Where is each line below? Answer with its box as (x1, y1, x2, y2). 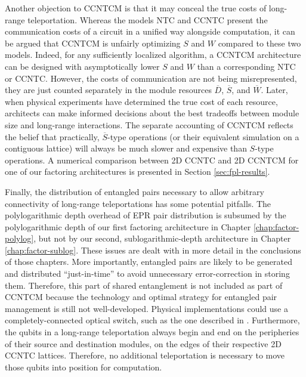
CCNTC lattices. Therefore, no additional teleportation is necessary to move (5, 349, 285, 361)
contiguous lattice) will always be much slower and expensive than (5, 142, 247, 154)
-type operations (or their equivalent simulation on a (107, 130, 299, 143)
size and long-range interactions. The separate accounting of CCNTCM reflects (5, 118, 293, 131)
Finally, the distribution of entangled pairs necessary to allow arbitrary (5, 185, 264, 197)
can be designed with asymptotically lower (5, 60, 160, 72)
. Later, (261, 84, 288, 96)
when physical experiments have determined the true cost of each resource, (5, 95, 278, 107)
